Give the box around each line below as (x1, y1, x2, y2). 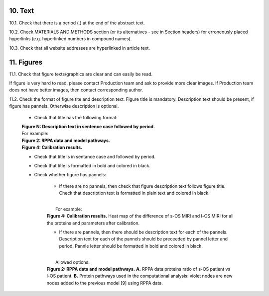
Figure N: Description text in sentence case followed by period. (21, 123, 155, 129)
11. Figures (9, 58, 43, 67)
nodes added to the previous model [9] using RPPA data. (46, 280, 163, 286)
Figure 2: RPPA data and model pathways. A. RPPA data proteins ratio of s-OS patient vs (46, 266, 231, 272)
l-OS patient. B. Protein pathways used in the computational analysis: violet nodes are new (46, 273, 233, 279)
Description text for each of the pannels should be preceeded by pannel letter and (59, 236, 228, 242)
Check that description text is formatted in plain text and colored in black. (59, 190, 210, 196)
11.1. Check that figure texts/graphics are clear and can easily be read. (9, 71, 153, 77)
